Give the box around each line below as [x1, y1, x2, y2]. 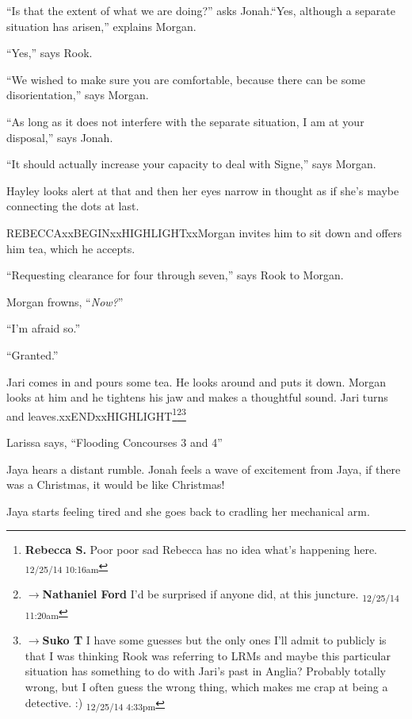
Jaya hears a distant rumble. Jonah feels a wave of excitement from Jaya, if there [6, 460, 401, 477]
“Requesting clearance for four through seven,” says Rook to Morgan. [6, 267, 344, 283]
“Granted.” [6, 346, 59, 363]
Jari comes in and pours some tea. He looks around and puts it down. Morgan [6, 373, 387, 390]
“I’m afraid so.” [6, 320, 81, 336]
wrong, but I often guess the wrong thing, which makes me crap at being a [25, 679, 388, 695]
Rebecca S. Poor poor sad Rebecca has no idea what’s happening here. [25, 541, 378, 558]
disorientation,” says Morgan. [6, 87, 149, 103]
